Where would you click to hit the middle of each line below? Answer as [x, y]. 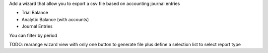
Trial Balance [35, 13]
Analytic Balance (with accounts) [55, 19]
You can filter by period [33, 35]
